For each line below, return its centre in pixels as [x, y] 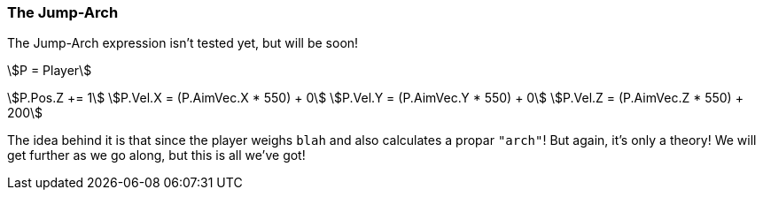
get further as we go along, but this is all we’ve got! [156, 155]
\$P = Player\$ [50, 71]
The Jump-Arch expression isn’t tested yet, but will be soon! [183, 43]
